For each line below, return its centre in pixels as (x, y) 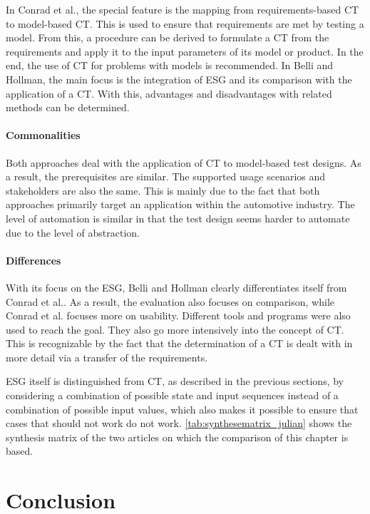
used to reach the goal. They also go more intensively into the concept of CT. (175, 329)
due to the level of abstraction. (73, 232)
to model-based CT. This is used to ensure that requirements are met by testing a (185, 23)
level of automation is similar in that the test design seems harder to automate (178, 218)
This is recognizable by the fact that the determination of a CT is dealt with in (179, 343)
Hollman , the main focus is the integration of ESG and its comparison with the (179, 79)
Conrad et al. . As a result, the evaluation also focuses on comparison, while (170, 301)
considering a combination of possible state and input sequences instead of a (172, 395)
